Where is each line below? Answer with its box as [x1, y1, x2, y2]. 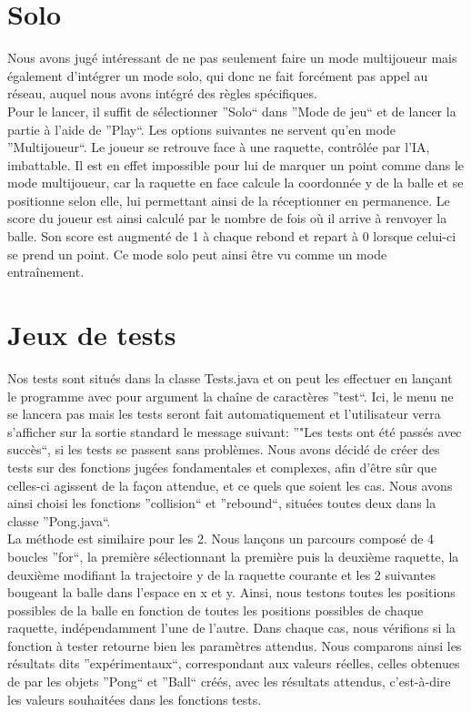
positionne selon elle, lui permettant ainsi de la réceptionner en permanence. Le [7, 190, 450, 209]
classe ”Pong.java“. [7, 511, 111, 530]
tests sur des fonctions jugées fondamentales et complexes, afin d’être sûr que [7, 457, 437, 476]
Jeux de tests [7, 316, 176, 353]
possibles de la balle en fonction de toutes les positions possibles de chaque [7, 600, 424, 619]
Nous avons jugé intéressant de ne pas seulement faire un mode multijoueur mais [7, 48, 457, 67]
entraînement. [7, 262, 85, 281]
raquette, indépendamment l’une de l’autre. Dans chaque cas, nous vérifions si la [7, 618, 456, 637]
